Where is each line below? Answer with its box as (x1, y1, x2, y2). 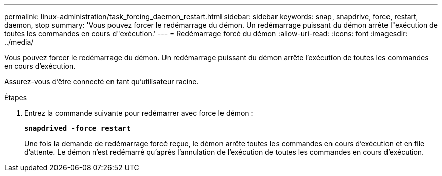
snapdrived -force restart (24, 124, 131, 132)
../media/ (4, 38, 34, 46)
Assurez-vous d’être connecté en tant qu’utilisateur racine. (4, 77, 199, 86)
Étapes (4, 93, 27, 102)
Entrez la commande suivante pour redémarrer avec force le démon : (24, 109, 253, 117)
